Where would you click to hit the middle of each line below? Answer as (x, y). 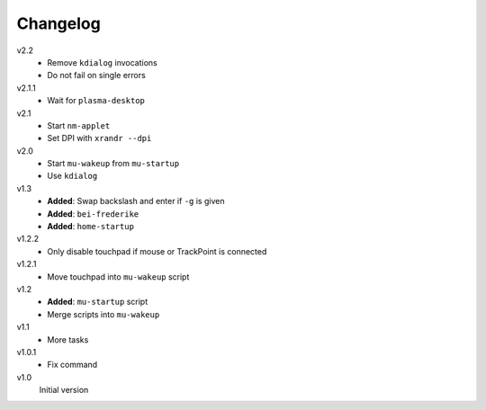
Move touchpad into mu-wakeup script (118, 276)
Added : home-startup (91, 227)
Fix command (72, 365)
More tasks (68, 339)
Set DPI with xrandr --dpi (99, 138)
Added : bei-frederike (93, 214)
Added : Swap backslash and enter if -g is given (136, 201)
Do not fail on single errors (96, 76)
